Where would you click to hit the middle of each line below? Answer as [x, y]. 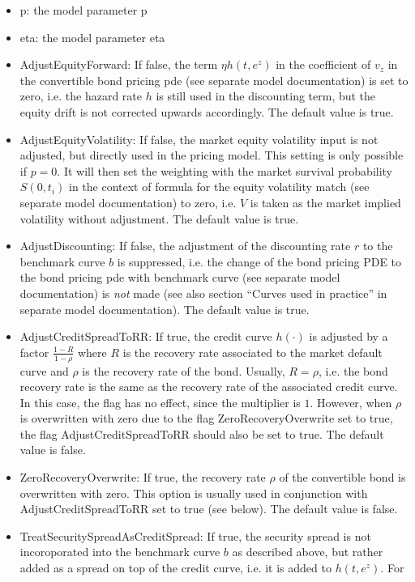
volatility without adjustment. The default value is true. [159, 218]
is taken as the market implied [325, 202]
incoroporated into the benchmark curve [120, 552]
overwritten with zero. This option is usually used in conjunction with [194, 493]
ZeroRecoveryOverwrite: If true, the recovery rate [143, 477]
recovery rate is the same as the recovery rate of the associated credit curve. [209, 387]
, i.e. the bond [353, 370]
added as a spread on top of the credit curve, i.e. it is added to [175, 568]
